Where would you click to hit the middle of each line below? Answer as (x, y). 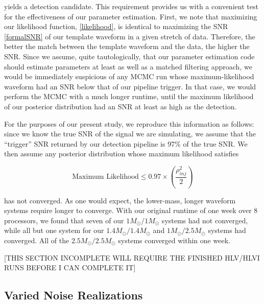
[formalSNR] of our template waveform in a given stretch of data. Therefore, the (130, 36)
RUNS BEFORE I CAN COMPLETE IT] (70, 267)
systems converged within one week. (174, 240)
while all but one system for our (54, 230)
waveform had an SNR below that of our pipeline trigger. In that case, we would (130, 86)
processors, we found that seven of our (64, 220)
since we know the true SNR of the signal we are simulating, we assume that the (130, 134)
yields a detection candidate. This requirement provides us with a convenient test (131, 6)
